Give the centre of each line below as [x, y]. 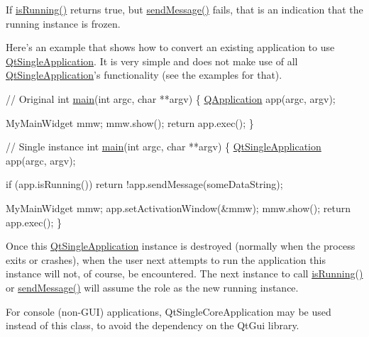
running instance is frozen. [63, 23]
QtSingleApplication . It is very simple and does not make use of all [152, 61]
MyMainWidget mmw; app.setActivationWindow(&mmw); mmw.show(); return [178, 208]
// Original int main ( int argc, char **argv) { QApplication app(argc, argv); [171, 98]
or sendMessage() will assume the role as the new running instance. [152, 287]
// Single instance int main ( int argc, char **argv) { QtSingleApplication [164, 147]
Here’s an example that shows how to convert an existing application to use [170, 47]
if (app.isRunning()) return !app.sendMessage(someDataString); [144, 184]
